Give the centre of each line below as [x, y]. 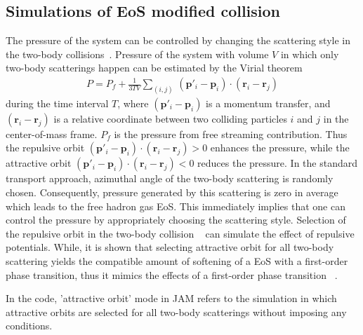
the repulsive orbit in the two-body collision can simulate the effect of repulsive [180, 233]
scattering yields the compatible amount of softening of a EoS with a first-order [177, 261]
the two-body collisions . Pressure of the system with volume [137, 54]
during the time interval [57, 103]
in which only [310, 54]
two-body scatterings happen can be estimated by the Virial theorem [154, 68]
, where [133, 103]
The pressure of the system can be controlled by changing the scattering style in [178, 40]
